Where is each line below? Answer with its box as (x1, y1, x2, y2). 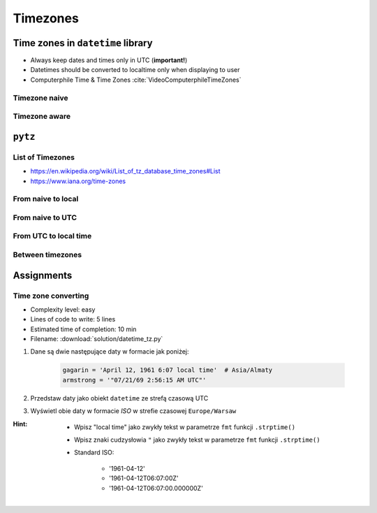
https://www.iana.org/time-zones (30, 177, 126, 185)
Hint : (13, 419, 28, 428)
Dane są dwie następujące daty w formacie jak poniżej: (30, 347, 189, 356)
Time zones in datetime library (13, 37, 153, 49)
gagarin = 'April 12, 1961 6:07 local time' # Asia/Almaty (62, 366, 273, 374)
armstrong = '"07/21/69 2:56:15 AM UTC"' (62, 376, 207, 384)
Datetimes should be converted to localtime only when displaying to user (30, 66, 240, 74)
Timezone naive (13, 93, 68, 103)
